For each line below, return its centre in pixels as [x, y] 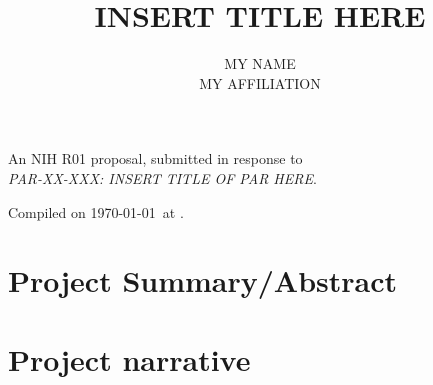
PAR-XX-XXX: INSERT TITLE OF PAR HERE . [162, 177]
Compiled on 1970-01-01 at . [96, 211]
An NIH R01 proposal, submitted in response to [155, 158]
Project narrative [129, 358]
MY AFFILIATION [260, 82]
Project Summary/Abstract [203, 280]
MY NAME [260, 63]
